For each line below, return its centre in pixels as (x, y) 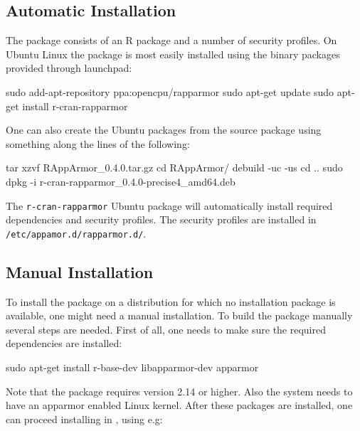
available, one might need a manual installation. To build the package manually (179, 315)
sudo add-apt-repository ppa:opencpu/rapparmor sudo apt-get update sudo (170, 91)
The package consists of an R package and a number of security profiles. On (171, 40)
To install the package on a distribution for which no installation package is (171, 301)
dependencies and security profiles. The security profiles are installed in (161, 219)
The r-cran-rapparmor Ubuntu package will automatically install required (169, 205)
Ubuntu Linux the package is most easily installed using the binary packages (173, 54)
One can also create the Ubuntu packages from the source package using (164, 130)
